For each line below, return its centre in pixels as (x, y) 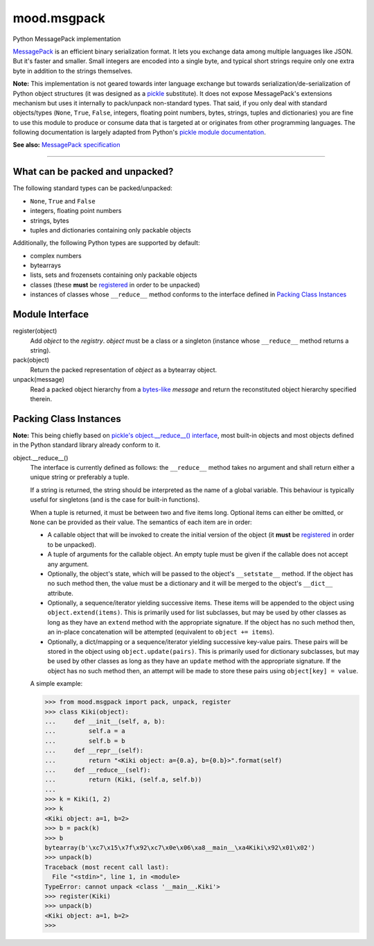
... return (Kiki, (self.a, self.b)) (123, 780)
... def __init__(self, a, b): (105, 721)
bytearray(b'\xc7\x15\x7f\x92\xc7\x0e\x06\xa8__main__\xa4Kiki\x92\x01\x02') (180, 848)
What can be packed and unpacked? (93, 172)
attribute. (61, 593)
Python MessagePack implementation (67, 39)
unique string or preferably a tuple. (80, 477)
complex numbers (56, 255)
